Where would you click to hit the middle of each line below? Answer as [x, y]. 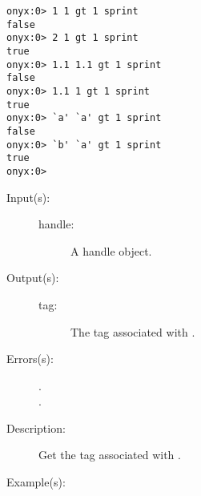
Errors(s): [30, 359]
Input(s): [28, 197]
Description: [36, 427]
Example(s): [36, 482]
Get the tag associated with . [110, 455]
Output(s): [33, 278]
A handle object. [111, 250]
